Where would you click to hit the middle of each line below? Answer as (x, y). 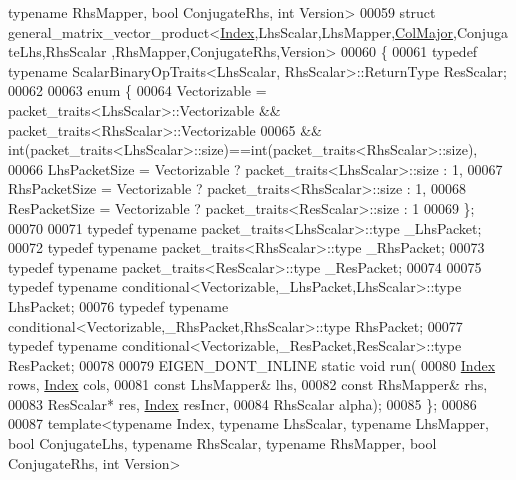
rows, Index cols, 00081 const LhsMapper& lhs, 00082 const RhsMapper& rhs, (248, 384)
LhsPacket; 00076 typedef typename (118, 305)
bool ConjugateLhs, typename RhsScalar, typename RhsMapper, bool (222, 443)
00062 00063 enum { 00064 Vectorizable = (137, 90)
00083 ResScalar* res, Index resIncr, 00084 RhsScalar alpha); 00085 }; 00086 (242, 403)
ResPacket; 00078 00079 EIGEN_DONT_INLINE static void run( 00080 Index (252, 364)
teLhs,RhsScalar (57, 51)
